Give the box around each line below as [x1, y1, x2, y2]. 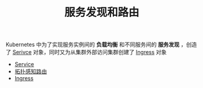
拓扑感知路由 [14, 68, 47, 75]
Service [14, 61, 34, 68]
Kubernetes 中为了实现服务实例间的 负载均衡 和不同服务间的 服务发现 [5, 41, 180, 49]
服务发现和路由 [64, 5, 140, 19]
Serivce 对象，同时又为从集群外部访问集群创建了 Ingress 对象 [12, 49, 167, 56]
